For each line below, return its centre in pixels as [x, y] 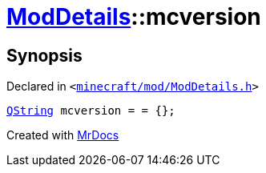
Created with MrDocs [63, 135]
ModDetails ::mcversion [134, 17]
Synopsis [44, 55]
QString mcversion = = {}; [91, 111]
